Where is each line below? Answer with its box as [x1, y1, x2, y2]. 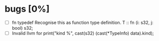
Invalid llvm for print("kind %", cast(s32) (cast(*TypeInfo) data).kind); [11, 30, 154, 36]
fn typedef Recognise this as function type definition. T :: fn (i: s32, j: [11, 20, 154, 25]
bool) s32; [11, 25, 33, 31]
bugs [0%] [4, 3, 50, 15]
